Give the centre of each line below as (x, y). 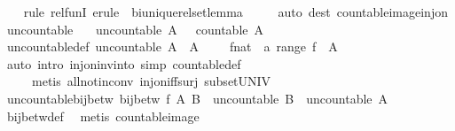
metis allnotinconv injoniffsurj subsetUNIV (151, 81)
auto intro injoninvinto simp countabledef (124, 63)
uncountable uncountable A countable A (135, 29)
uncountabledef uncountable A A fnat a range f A (172, 46)
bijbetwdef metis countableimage (103, 116)
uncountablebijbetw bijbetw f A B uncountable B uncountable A (197, 98)
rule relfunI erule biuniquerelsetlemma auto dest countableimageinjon (235, 12)
